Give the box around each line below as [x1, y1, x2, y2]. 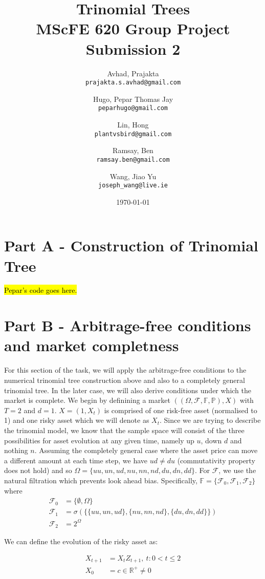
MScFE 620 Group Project [36, 18, 230, 39]
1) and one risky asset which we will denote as [4, 415, 149, 425]
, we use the [218, 465, 256, 476]
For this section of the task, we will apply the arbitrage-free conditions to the [4, 364, 247, 375]
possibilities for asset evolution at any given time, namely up [4, 435, 194, 445]
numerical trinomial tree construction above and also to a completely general [4, 374, 245, 385]
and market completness [4, 335, 179, 356]
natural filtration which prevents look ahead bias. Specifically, [4, 475, 197, 485]
